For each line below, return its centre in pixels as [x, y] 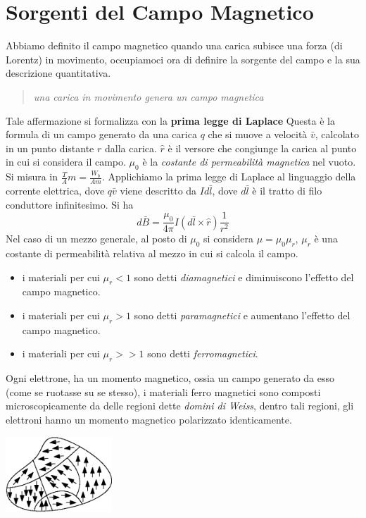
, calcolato [337, 134]
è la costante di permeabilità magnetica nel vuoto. [249, 162]
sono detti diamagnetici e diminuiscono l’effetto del [244, 277]
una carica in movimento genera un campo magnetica [149, 96]
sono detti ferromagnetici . [203, 353]
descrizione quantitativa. [58, 73]
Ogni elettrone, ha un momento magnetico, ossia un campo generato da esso [170, 378]
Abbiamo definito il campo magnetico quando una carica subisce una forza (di [174, 45]
